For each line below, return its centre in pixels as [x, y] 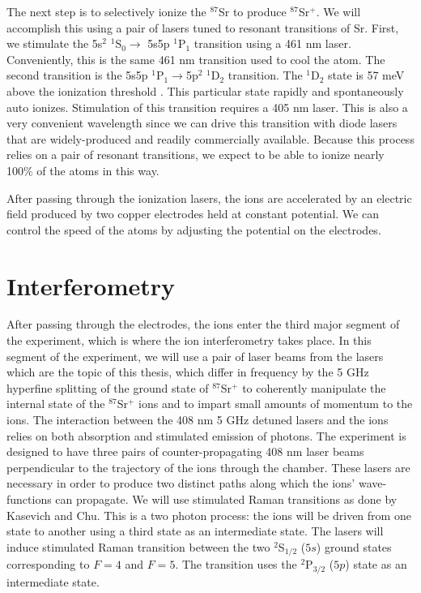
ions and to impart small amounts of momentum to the [276, 404]
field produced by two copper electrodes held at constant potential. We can [193, 214]
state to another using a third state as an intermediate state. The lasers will [195, 531]
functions [29, 498]
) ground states [354, 546]
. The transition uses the [236, 564]
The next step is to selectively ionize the [106, 11]
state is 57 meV [366, 75]
